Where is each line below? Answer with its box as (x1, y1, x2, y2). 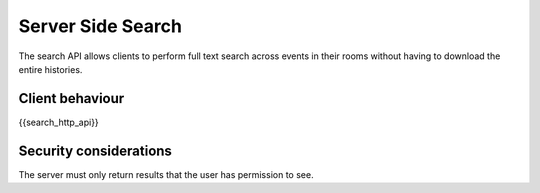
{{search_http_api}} (18, 116, 99, 128)
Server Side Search (18, 15, 182, 37)
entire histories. (18, 63, 83, 75)
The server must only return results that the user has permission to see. (18, 168, 314, 180)
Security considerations (18, 142, 172, 159)
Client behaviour (18, 90, 125, 107)
